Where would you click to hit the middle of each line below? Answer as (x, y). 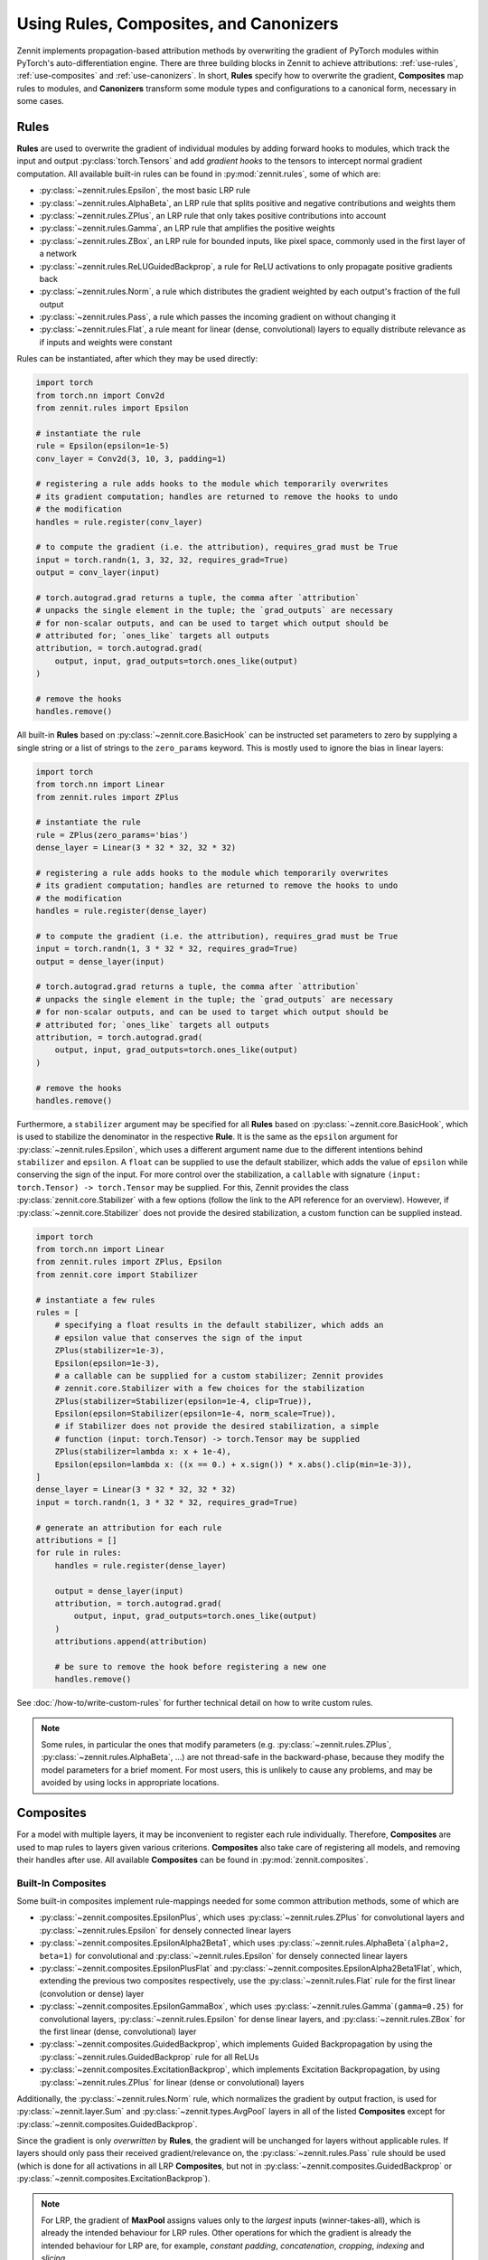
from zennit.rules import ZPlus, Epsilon (129, 1262)
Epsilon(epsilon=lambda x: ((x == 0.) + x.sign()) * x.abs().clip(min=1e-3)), (234, 1464)
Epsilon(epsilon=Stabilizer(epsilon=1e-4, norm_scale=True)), (195, 1414)
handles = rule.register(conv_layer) (119, 522)
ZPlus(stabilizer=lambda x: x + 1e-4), (143, 1452)
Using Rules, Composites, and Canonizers (178, 24)
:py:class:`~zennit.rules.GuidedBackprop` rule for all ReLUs (149, 2057)
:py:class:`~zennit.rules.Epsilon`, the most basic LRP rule (145, 191)
